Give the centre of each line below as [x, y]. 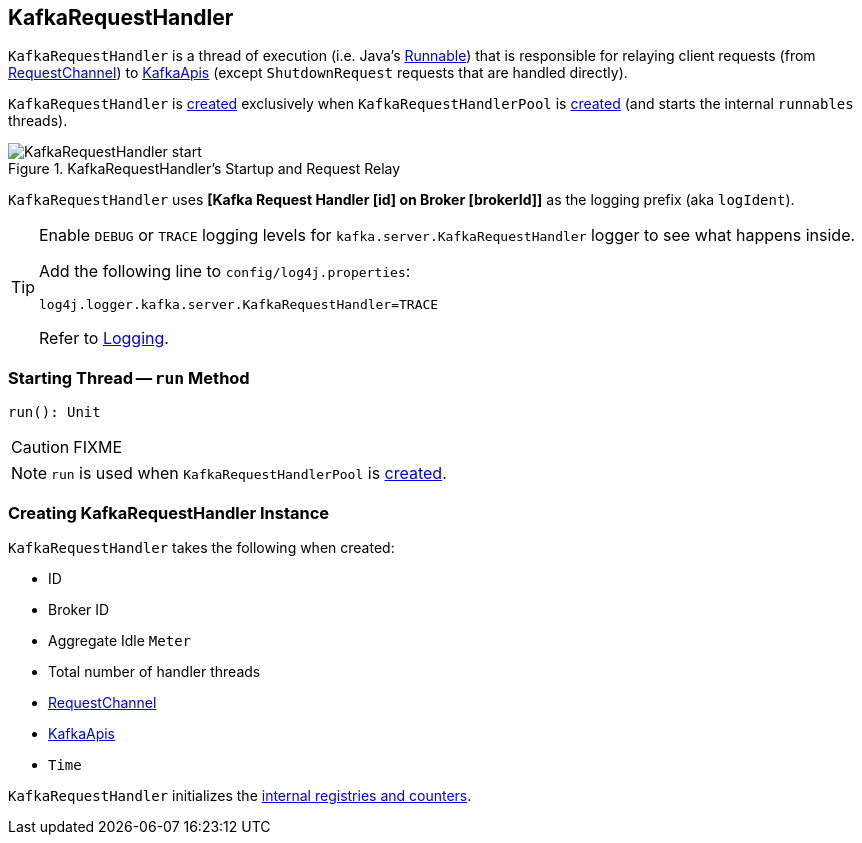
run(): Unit [54, 412]
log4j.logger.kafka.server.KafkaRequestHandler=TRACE [239, 305]
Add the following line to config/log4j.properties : [225, 271]
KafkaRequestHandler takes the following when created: [201, 547]
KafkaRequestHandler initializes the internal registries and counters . [240, 795]
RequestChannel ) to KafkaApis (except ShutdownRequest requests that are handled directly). [318, 73]
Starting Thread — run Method [129, 377]
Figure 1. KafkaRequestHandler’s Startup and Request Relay [204, 169]
